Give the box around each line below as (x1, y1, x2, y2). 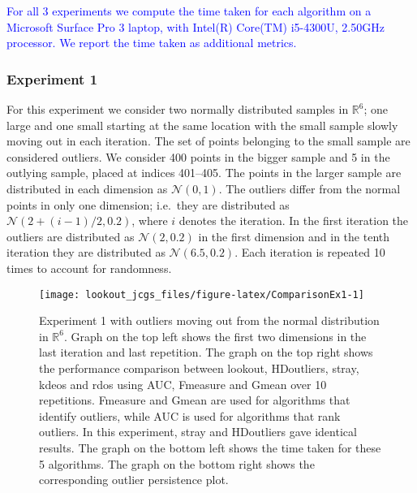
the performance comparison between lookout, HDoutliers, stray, (39, 359, 359, 376)
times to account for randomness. (6, 259, 172, 276)
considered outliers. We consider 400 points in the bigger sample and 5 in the (6, 148, 390, 165)
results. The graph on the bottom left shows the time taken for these (39, 439, 381, 456)
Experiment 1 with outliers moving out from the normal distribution (39, 312, 380, 329)
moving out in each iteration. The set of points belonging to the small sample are (6, 132, 411, 149)
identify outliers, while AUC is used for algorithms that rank (39, 407, 341, 424)
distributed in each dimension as (6, 179, 168, 197)
